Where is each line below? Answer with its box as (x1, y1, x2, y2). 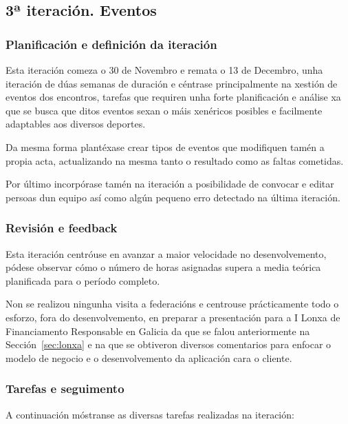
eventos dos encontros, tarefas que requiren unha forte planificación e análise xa (6, 90, 341, 104)
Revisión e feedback (6, 219, 118, 236)
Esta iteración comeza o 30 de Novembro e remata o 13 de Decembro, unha (6, 63, 323, 77)
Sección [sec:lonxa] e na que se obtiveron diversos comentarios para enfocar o (6, 337, 331, 352)
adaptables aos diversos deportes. (6, 117, 146, 131)
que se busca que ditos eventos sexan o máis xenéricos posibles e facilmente (6, 103, 323, 117)
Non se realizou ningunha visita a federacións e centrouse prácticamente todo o (6, 296, 339, 311)
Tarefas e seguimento (6, 380, 124, 397)
